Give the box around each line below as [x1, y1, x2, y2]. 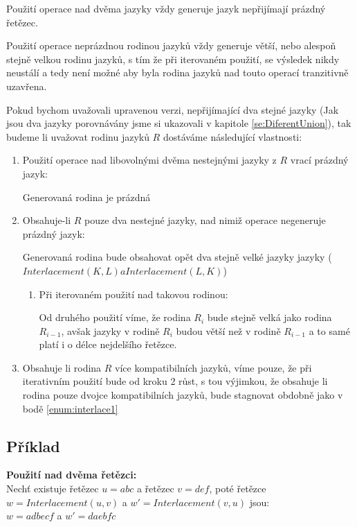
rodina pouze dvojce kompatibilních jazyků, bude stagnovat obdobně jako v [22, 388, 343, 402]
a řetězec [136, 481, 174, 496]
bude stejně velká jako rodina [207, 310, 332, 325]
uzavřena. [6, 78, 47, 93]
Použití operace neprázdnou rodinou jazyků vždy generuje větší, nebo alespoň [6, 38, 336, 53]
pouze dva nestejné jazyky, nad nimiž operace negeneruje [84, 213, 326, 227]
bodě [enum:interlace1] [22, 401, 118, 415]
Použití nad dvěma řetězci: [6, 467, 137, 482]
